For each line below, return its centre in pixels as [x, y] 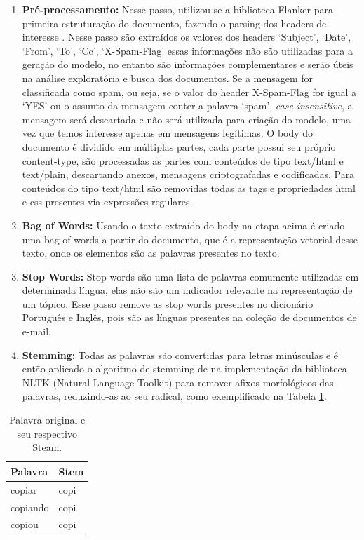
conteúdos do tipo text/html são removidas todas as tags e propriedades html [189, 188]
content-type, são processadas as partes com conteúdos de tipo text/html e [183, 160]
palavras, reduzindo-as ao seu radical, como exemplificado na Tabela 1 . [174, 396]
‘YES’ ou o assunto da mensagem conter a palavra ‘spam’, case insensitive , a [187, 106]
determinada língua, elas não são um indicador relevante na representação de [187, 290]
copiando [30, 507]
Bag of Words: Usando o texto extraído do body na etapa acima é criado [183, 225]
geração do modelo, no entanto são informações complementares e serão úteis [188, 64]
